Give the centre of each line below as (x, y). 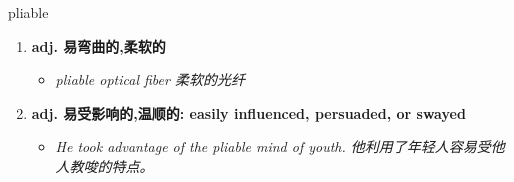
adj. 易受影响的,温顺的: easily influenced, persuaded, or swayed (248, 112)
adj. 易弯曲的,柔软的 (98, 45)
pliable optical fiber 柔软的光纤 (150, 79)
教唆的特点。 (111, 165)
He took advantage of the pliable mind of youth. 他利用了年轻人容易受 (273, 146)
